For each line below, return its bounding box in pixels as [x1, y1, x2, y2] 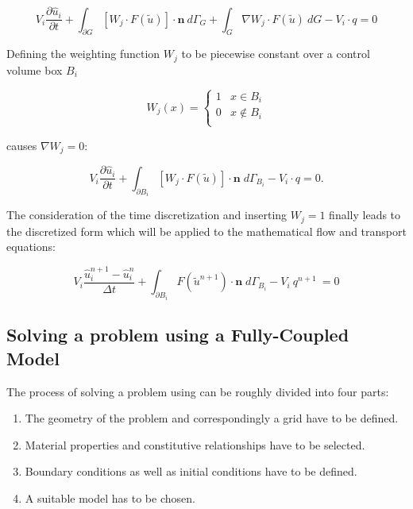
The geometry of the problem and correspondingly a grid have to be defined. [25, 410, 399, 426]
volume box [6, 61, 63, 78]
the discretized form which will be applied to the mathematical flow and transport [6, 222, 407, 239]
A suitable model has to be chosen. [25, 489, 195, 506]
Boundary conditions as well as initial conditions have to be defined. [25, 463, 357, 480]
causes [6, 137, 37, 153]
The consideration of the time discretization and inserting [6, 206, 288, 223]
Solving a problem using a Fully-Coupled [6, 322, 349, 347]
